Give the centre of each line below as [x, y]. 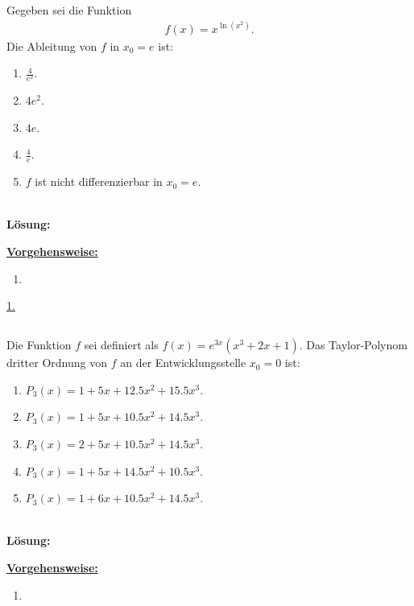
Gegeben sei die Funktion [69, 10]
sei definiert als [121, 345]
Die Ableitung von [52, 45]
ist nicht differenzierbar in [99, 181]
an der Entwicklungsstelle [183, 363]
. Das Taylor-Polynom [353, 345]
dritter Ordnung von [57, 363]
